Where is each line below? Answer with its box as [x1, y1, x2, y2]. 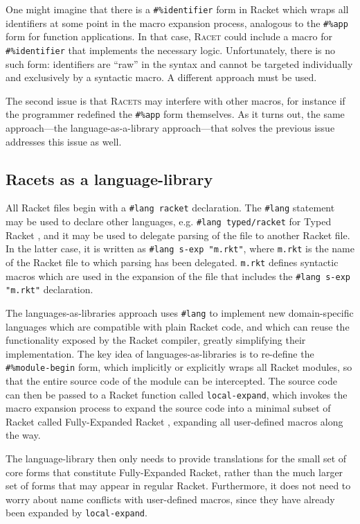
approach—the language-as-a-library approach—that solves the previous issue [6, 121, 335, 134]
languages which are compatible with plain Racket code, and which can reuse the [6, 319, 350, 333]
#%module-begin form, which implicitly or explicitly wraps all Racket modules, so [6, 360, 352, 374]
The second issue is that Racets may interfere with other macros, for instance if [6, 93, 345, 107]
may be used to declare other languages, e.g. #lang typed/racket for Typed [6, 214, 332, 229]
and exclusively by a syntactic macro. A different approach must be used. [6, 70, 317, 85]
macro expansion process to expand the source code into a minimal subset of [6, 401, 331, 415]
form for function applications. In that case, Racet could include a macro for [6, 29, 332, 44]
